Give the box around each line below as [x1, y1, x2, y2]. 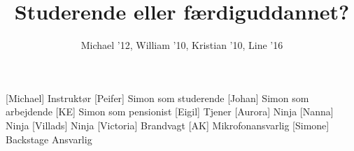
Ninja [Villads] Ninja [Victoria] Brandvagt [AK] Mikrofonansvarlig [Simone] [6, 117, 330, 132]
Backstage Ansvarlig [6, 131, 92, 146]
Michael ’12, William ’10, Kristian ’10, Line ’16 [80, 38, 283, 52]
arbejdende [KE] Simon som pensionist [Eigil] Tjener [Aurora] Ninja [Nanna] [6, 104, 334, 119]
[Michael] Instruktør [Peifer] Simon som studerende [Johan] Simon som [6, 90, 309, 105]
